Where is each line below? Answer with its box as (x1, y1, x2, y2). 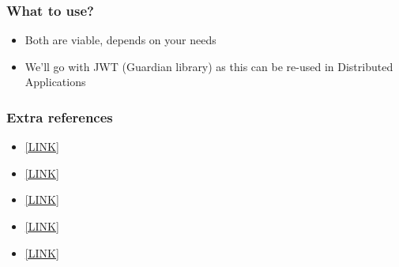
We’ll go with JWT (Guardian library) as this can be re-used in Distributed (24, 58, 393, 74)
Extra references (6, 107, 113, 126)
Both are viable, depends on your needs (24, 32, 216, 48)
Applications (24, 73, 86, 90)
